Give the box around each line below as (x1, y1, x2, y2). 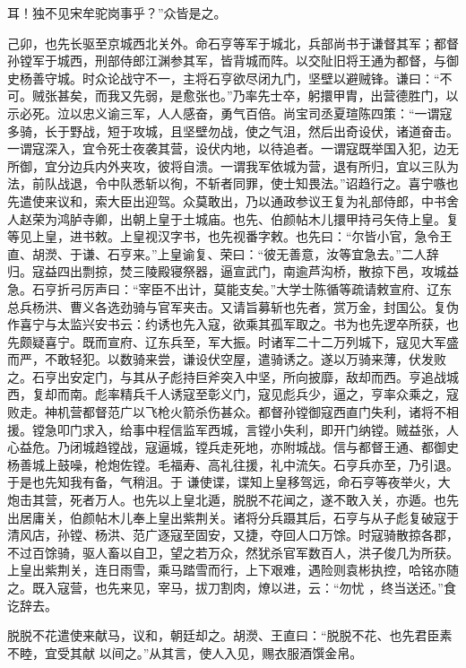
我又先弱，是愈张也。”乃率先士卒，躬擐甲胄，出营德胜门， (107, 86, 446, 105)
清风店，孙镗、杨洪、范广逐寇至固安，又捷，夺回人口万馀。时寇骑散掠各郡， (7, 525, 459, 544)
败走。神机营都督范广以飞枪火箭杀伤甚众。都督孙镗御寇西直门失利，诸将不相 (7, 403, 459, 421)
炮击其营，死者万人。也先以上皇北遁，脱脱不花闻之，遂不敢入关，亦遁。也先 (7, 490, 459, 509)
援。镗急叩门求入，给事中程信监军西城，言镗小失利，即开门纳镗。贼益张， (7, 420, 446, 438)
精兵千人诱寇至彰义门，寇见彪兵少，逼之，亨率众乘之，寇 (119, 385, 459, 403)
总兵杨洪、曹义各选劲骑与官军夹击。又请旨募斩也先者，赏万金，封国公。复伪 (7, 297, 459, 316)
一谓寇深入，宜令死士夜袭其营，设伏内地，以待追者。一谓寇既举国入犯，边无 (7, 139, 459, 158)
